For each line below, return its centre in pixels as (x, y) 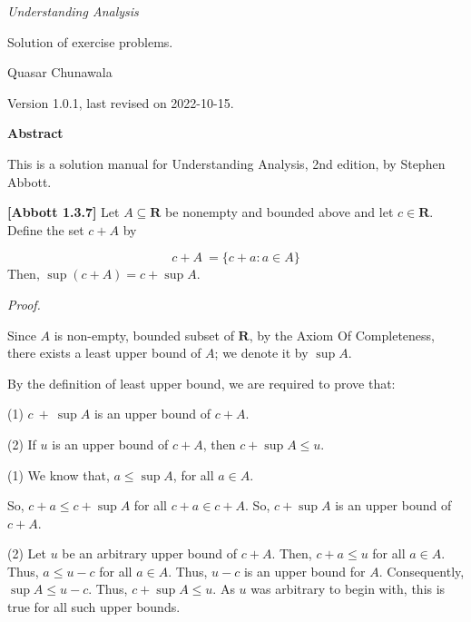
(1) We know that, (59, 474)
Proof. (24, 304)
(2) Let (27, 553)
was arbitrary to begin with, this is (348, 589)
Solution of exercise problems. (90, 41)
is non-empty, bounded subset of (144, 335)
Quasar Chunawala (60, 72)
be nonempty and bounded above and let (280, 212)
